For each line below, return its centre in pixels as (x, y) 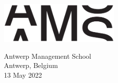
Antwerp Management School (48, 56)
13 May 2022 (23, 75)
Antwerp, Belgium (31, 65)
